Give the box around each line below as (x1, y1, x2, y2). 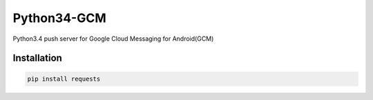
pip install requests (27, 74, 101, 83)
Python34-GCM (12, 10, 106, 26)
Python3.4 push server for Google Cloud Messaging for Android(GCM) (12, 34, 214, 43)
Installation (12, 52, 62, 64)
